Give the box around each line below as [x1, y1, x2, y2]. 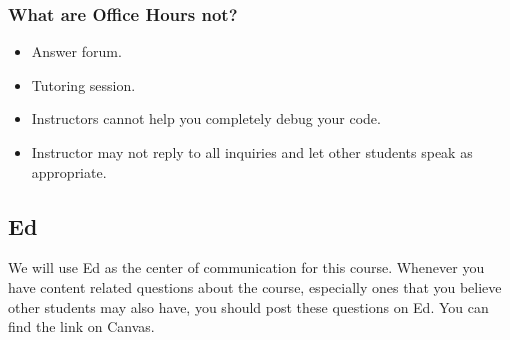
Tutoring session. [31, 74, 136, 95]
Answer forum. [31, 41, 122, 62]
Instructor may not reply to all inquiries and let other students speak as [31, 142, 473, 162]
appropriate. [31, 161, 107, 182]
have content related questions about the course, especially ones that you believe [8, 276, 502, 297]
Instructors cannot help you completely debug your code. [31, 108, 381, 129]
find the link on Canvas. [8, 316, 155, 337]
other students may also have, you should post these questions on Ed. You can [8, 296, 489, 317]
